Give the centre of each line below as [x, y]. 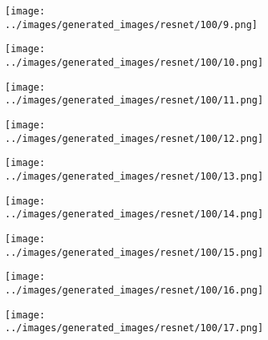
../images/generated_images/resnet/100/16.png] [134, 290]
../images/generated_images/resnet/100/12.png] [134, 138]
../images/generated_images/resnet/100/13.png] [134, 176]
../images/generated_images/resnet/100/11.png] [134, 101]
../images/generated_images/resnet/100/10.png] [134, 62]
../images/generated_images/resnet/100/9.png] [131, 24]
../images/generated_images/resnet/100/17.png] [134, 328]
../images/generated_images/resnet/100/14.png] [134, 215]
